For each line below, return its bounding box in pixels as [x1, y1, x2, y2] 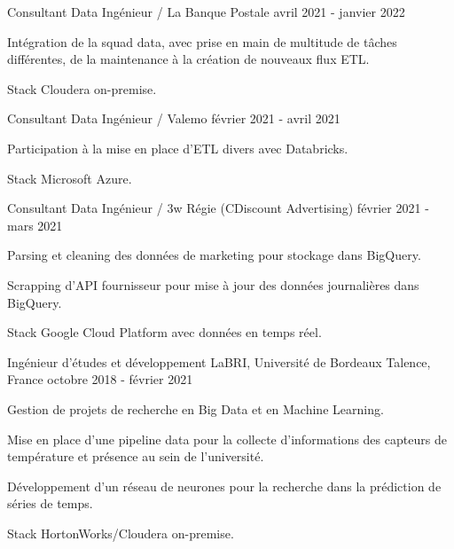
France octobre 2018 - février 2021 [7, 370, 193, 388]
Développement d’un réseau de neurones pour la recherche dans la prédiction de [7, 476, 442, 495]
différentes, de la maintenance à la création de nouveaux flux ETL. [7, 50, 370, 68]
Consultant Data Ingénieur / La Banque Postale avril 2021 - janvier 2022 [7, 3, 405, 20]
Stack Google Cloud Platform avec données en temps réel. [7, 323, 322, 341]
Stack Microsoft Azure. [7, 169, 132, 187]
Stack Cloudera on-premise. [7, 79, 157, 98]
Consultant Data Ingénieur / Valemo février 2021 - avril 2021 [7, 109, 340, 128]
